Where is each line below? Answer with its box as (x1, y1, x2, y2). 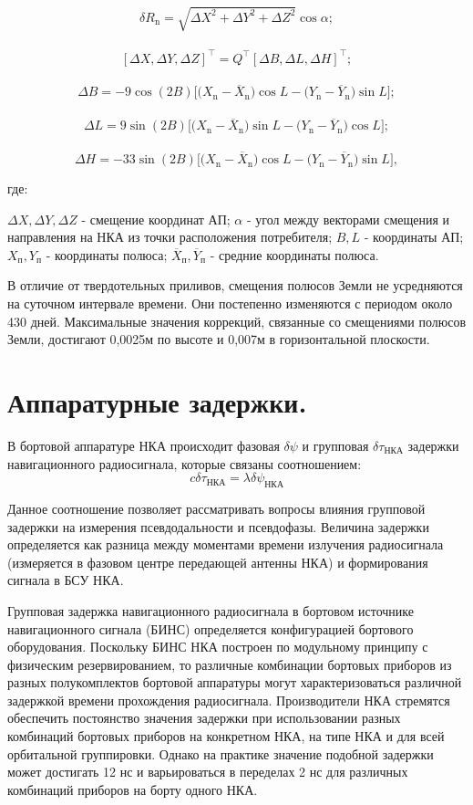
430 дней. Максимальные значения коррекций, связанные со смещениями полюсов (7, 311, 467, 330)
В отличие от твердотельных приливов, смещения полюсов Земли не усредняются (7, 276, 463, 295)
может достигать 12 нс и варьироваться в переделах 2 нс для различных (7, 762, 408, 781)
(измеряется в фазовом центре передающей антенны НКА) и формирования (7, 552, 428, 571)
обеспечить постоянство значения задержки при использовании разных (7, 708, 401, 727)
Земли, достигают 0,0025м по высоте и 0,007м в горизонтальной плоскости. (7, 329, 430, 349)
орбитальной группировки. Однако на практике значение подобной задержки (7, 744, 434, 763)
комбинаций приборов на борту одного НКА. (7, 779, 258, 799)
